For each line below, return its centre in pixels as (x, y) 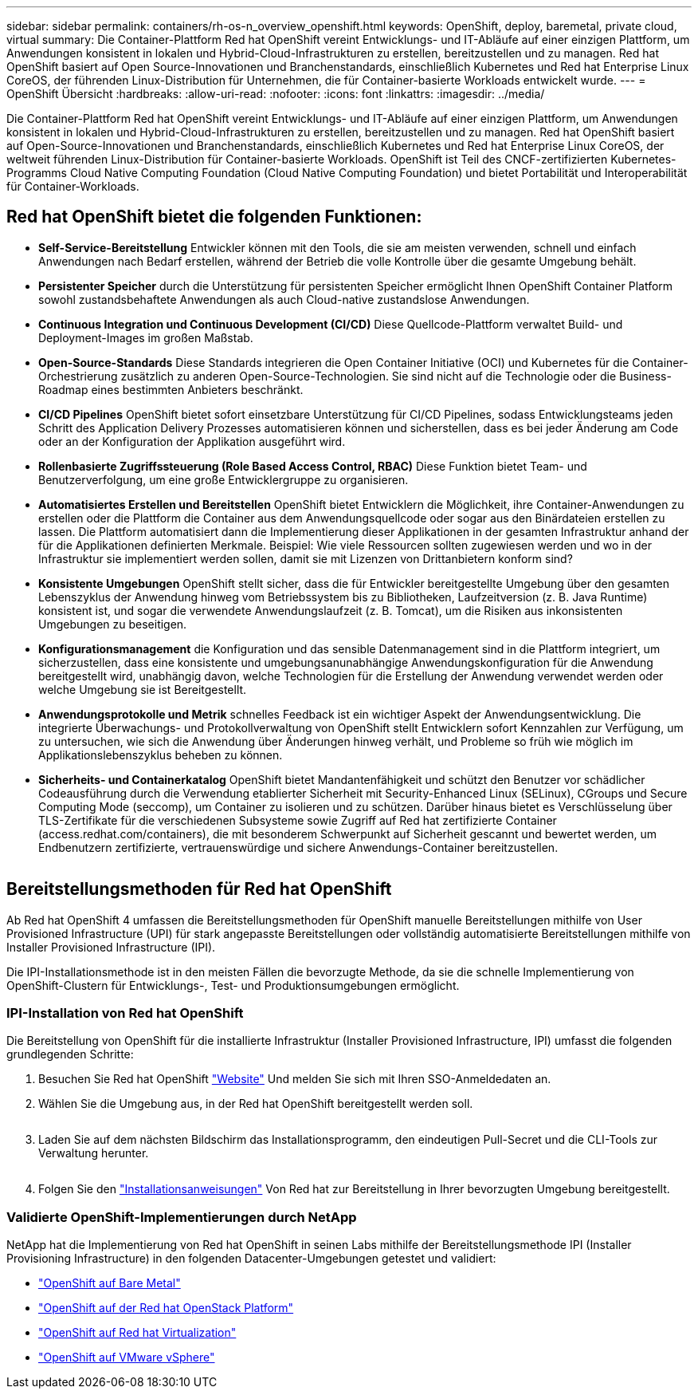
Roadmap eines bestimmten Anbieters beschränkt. (171, 389)
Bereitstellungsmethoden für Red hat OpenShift (199, 889)
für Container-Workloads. (73, 186)
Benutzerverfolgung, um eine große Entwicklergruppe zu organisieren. (224, 479)
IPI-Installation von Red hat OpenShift (125, 1013)
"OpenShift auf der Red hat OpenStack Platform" (166, 1308)
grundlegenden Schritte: (70, 1054)
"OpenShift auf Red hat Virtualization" (137, 1333)
